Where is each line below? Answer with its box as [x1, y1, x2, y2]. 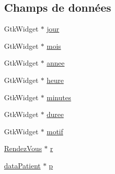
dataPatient [4, 160, 41, 170]
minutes [46, 92, 71, 102]
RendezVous [4, 143, 42, 154]
